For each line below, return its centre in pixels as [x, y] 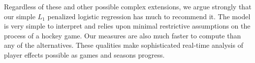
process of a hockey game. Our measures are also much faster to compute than [123, 35]
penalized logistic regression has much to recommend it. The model [149, 16]
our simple [20, 16]
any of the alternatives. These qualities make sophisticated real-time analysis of [124, 45]
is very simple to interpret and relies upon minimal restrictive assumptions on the [127, 26]
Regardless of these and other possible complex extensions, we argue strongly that [128, 6]
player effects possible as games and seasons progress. [84, 54]
